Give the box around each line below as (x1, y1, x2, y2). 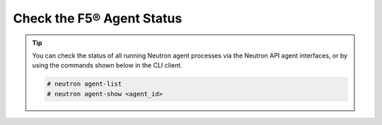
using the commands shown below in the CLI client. (32, 61, 183, 70)
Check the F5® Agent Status (13, 11, 183, 26)
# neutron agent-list (47, 80, 122, 88)
